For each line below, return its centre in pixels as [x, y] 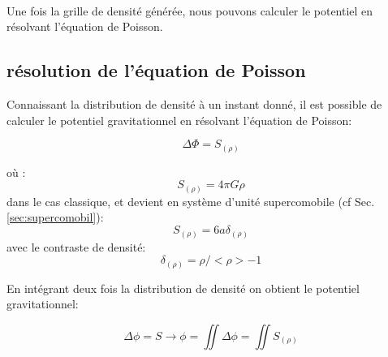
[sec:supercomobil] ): [55, 217]
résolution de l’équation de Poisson [156, 70]
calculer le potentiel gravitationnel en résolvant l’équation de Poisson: [179, 120]
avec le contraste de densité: [76, 246]
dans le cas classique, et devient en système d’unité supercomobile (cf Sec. [191, 201]
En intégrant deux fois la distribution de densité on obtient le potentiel [183, 288]
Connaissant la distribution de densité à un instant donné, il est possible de [194, 103]
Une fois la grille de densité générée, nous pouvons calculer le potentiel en [190, 10]
